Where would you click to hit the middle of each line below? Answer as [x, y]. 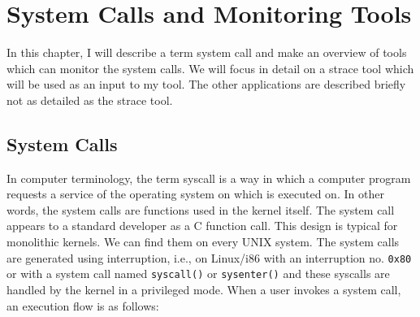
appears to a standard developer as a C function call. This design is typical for [202, 226]
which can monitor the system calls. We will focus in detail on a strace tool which [210, 68]
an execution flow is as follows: [83, 305]
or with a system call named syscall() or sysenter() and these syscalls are [198, 274]
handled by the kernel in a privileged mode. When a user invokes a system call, [204, 289]
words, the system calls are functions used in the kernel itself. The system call [201, 209]
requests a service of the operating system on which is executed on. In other [195, 194]
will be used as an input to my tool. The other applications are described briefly [206, 84]
